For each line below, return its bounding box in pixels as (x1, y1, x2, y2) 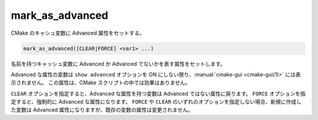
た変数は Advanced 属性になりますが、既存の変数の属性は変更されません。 (11, 106, 194, 114)
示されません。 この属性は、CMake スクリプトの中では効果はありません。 (11, 79, 191, 86)
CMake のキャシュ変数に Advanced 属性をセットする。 (11, 29, 145, 36)
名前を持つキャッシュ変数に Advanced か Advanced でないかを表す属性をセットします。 (11, 60, 226, 67)
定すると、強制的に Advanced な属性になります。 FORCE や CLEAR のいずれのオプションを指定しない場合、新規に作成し (11, 98, 302, 105)
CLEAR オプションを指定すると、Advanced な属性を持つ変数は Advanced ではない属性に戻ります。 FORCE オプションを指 (11, 90, 306, 97)
